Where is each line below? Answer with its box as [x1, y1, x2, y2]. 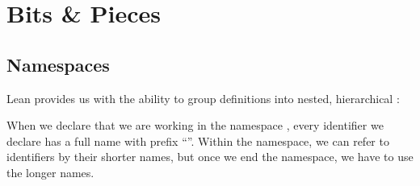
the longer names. [6, 163, 94, 180]
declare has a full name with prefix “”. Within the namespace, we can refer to [6, 132, 389, 149]
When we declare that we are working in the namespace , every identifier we [6, 117, 384, 134]
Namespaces [6, 52, 110, 76]
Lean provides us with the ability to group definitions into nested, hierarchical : [6, 89, 400, 106]
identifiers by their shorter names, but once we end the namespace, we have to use [6, 148, 414, 165]
